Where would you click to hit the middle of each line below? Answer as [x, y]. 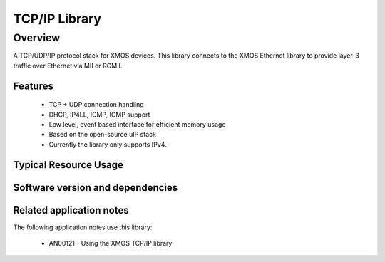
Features [33, 86]
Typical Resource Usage [68, 165]
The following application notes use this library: [83, 227]
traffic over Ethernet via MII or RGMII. [68, 65]
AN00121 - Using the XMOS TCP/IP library [111, 243]
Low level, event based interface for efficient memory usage [137, 124]
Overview [37, 38]
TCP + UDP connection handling [96, 105]
